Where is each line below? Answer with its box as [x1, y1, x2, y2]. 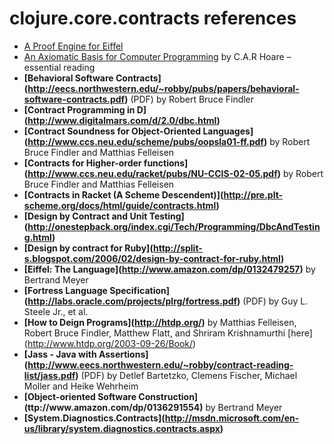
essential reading [23, 61, 96, 73]
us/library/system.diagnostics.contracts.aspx [23, 422, 221, 434]
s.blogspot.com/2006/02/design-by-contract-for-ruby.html [23, 252, 282, 264]
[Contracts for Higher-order [23, 157, 142, 169]
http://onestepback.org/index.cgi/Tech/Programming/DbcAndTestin [27, 220, 321, 232]
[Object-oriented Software [23, 390, 137, 402]
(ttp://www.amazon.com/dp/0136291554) [23, 401, 204, 413]
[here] [287, 327, 313, 339]
